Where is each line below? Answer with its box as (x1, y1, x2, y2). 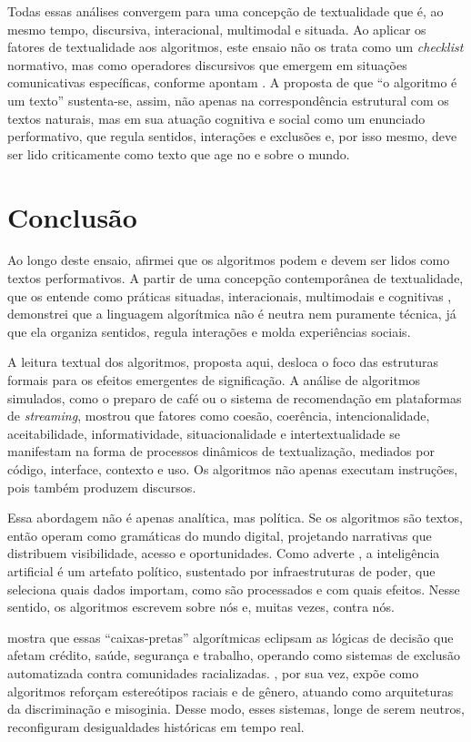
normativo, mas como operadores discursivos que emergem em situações (7, 55, 407, 74)
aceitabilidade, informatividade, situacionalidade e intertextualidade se (7, 423, 400, 442)
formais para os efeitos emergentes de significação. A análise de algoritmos (7, 371, 421, 390)
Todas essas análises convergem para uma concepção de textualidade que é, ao (7, 2, 444, 20)
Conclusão (7, 198, 137, 235)
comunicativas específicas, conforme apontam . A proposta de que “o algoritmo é (7, 73, 457, 92)
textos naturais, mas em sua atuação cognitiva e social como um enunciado (7, 108, 426, 127)
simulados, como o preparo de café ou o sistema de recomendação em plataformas (7, 388, 462, 407)
